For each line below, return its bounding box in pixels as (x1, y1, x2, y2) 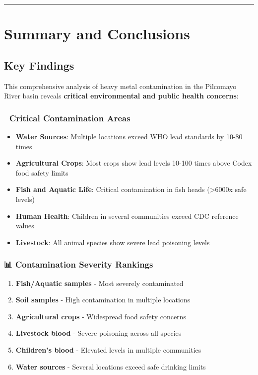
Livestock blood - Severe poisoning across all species (15, 328, 182, 338)
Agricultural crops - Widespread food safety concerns (15, 311, 186, 321)
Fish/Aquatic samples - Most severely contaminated (15, 278, 184, 288)
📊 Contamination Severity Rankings (4, 258, 153, 271)
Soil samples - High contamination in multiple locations (15, 294, 191, 305)
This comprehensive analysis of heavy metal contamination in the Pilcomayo (4, 81, 237, 91)
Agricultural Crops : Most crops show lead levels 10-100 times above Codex (15, 158, 252, 168)
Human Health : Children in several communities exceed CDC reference (15, 210, 239, 221)
